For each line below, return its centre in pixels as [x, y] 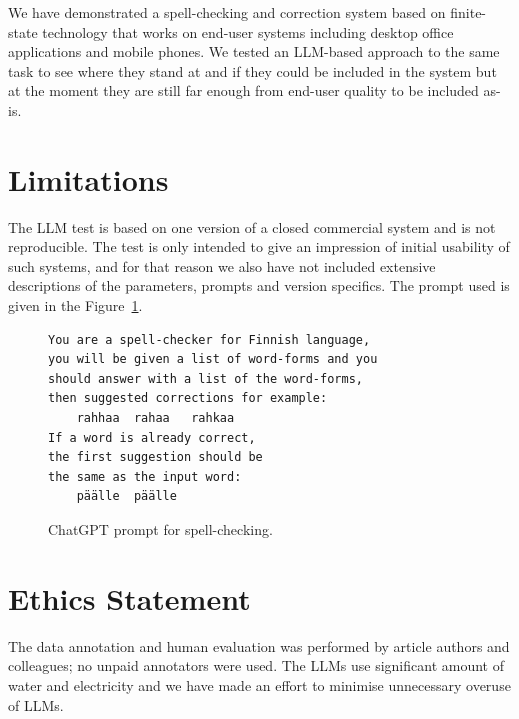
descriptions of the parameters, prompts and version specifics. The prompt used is [259, 285]
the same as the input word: [145, 476]
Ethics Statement [129, 597]
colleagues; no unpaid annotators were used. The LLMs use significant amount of [256, 665]
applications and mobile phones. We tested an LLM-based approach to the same [254, 51]
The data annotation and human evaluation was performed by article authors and [259, 645]
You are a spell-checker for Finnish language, [209, 339]
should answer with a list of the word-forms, [205, 378]
